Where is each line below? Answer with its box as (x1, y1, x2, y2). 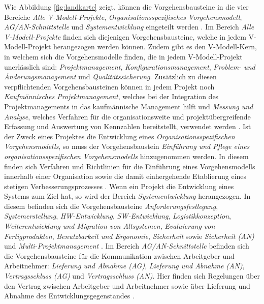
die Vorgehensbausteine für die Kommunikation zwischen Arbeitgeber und (4, 250, 235, 261)
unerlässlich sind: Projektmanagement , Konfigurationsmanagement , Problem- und (4, 61, 255, 72)
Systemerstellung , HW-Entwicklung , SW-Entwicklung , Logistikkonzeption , (4, 210, 231, 221)
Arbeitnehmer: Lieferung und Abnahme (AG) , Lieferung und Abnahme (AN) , (4, 260, 245, 271)
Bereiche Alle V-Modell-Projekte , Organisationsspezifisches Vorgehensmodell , (4, 11, 242, 22)
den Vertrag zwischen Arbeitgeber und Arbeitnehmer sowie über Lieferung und (4, 280, 250, 291)
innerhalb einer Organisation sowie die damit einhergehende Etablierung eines (4, 171, 247, 181)
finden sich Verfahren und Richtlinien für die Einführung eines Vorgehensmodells (4, 161, 255, 171)
